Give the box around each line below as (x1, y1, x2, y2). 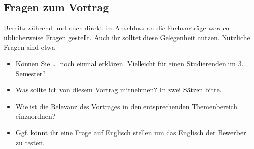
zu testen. (15, 137, 45, 147)
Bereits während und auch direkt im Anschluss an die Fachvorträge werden (4, 23, 230, 33)
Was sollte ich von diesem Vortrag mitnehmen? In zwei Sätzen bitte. (15, 85, 222, 95)
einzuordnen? (15, 111, 56, 121)
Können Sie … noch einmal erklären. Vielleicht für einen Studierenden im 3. (15, 58, 244, 68)
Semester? (15, 68, 46, 78)
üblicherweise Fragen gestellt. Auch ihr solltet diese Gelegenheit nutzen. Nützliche (4, 32, 250, 42)
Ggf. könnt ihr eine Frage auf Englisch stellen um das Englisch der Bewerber (15, 127, 246, 137)
